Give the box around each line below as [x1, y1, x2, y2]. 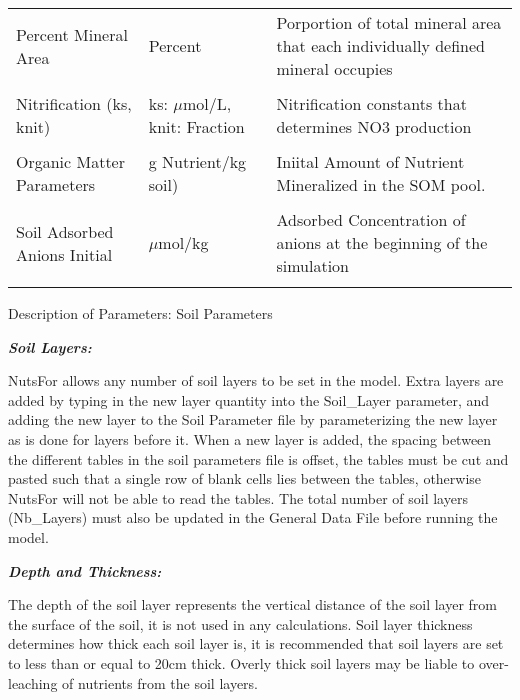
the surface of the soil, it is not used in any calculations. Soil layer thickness [8, 613, 473, 634]
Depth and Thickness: [8, 560, 162, 581]
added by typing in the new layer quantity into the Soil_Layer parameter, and [8, 389, 490, 410]
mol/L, [182, 92, 232, 115]
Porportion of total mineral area [276, 11, 502, 34]
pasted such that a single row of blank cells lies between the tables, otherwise [8, 468, 482, 489]
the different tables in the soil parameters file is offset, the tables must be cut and [8, 448, 509, 469]
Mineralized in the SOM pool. [276, 173, 486, 196]
